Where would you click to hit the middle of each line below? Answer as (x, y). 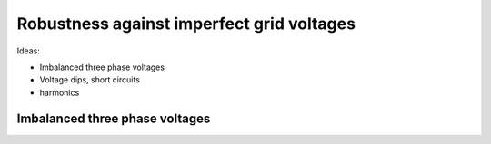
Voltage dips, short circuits (90, 80)
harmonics (60, 92)
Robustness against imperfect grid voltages (186, 24)
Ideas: (28, 51)
